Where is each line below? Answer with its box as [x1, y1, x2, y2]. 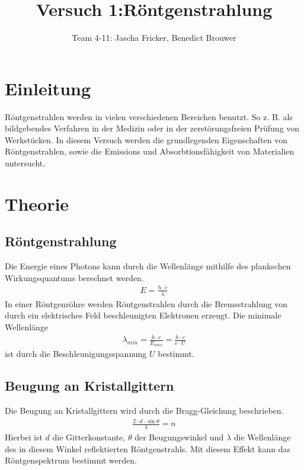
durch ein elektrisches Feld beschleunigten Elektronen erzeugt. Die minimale [5, 309, 281, 321]
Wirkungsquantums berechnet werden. [5, 271, 144, 284]
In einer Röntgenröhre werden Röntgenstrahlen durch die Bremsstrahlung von [5, 297, 288, 310]
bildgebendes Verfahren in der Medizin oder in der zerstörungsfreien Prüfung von [5, 122, 300, 134]
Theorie [5, 191, 69, 215]
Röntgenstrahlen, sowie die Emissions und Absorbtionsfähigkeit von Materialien [5, 145, 295, 157]
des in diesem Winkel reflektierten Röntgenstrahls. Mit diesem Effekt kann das [5, 442, 291, 455]
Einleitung [5, 76, 91, 100]
